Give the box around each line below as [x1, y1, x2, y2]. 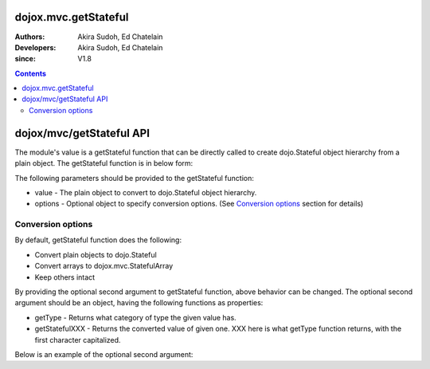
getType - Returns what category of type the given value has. [34, 312, 236, 322]
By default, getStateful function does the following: [14, 235, 182, 245]
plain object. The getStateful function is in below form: [14, 159, 193, 168]
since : [14, 54, 36, 64]
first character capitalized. [34, 335, 121, 344]
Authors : [14, 32, 45, 41]
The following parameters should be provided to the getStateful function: [14, 173, 254, 183]
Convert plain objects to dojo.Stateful [34, 249, 157, 259]
